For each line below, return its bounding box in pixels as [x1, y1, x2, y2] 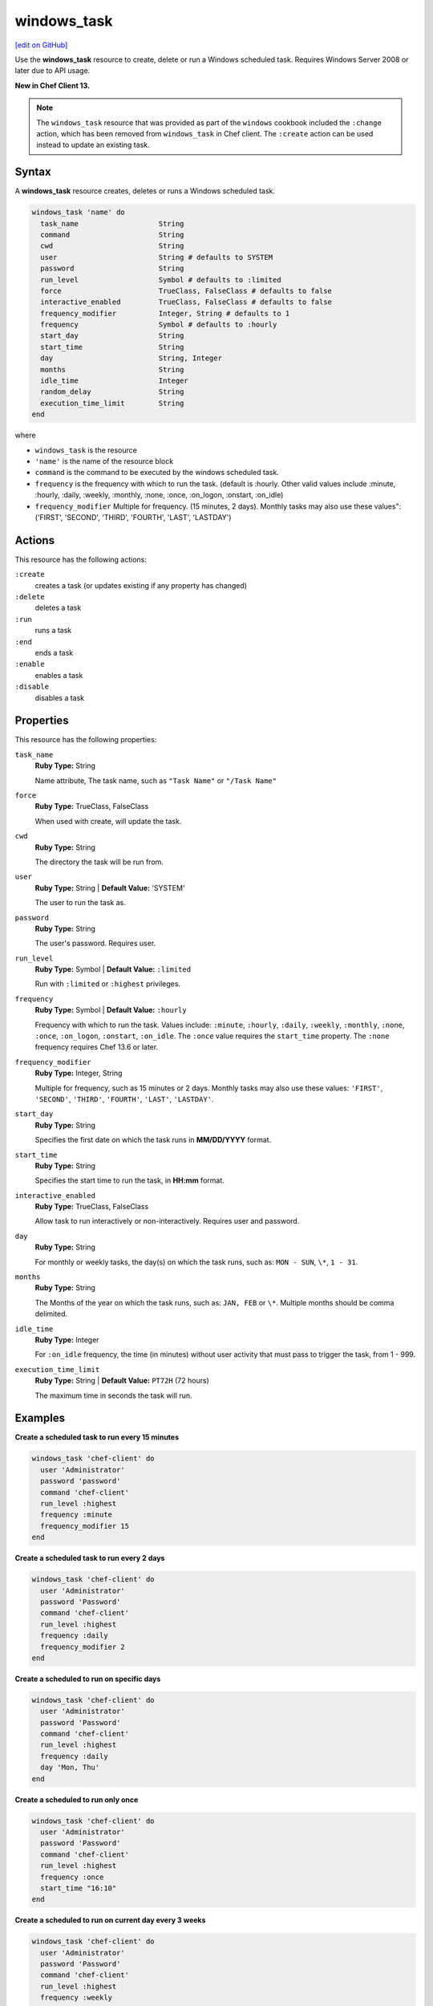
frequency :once [40, 1872, 104, 1882]
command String [40, 229, 184, 239]
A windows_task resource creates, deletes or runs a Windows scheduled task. [14, 186, 276, 196]
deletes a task [34, 603, 82, 613]
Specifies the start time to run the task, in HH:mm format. [34, 1176, 225, 1185]
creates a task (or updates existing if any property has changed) [34, 580, 248, 590]
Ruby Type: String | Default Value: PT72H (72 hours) [34, 1376, 210, 1386]
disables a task [34, 692, 85, 702]
